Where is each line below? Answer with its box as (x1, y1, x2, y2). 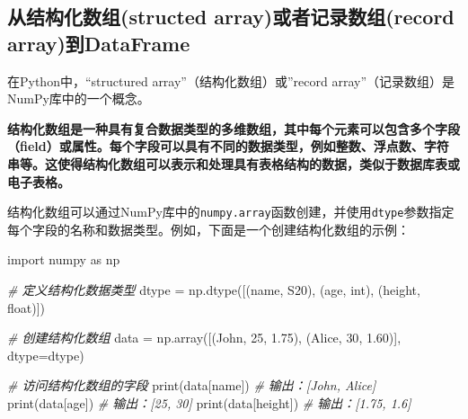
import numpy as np (7, 250, 120, 269)
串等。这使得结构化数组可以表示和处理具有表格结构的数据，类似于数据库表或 (7, 154, 460, 173)
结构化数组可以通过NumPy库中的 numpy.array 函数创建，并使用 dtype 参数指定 (7, 202, 455, 221)
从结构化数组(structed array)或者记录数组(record (7, 3, 455, 31)
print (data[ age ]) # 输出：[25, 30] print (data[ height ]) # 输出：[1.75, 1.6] (7, 393, 411, 412)
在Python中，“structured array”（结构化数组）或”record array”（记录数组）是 (7, 71, 455, 90)
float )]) (7, 298, 46, 316)
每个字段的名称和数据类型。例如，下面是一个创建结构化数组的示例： (7, 219, 410, 238)
